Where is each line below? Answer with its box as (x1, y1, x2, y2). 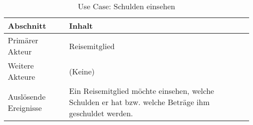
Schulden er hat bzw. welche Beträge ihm (69, 96, 210, 107)
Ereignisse (8, 102, 42, 113)
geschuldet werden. (69, 107, 133, 119)
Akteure (8, 71, 36, 82)
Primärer (8, 35, 38, 46)
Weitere (8, 60, 34, 71)
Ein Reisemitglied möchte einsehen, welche (69, 85, 214, 96)
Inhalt (69, 20, 93, 31)
